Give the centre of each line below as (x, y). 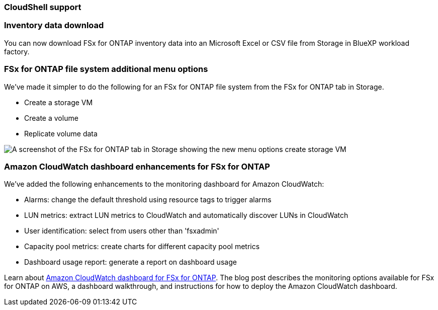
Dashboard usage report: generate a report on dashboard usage (130, 262)
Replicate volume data (61, 133)
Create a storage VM (59, 102)
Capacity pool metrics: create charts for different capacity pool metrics (142, 247)
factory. (17, 51)
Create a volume (51, 118)
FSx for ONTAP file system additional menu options (106, 69)
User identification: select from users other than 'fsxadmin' (122, 231)
